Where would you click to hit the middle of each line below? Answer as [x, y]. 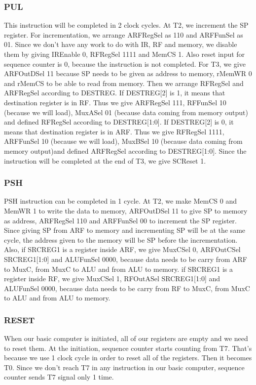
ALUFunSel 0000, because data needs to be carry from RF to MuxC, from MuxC [127, 288]
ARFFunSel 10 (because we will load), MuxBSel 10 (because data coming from [123, 141]
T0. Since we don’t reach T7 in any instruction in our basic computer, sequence [124, 367]
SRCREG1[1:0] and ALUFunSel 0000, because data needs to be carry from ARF [126, 259]
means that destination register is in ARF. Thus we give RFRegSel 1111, [114, 131]
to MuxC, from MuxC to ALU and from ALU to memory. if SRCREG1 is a [119, 269]
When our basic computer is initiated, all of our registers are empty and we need [126, 338]
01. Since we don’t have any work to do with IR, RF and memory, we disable [121, 44]
